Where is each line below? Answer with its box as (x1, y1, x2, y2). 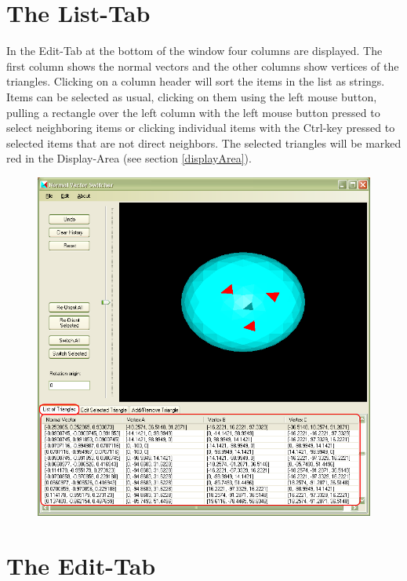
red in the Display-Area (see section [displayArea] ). (6, 150, 252, 166)
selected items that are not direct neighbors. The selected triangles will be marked (6, 134, 402, 151)
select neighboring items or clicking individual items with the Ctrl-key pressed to (6, 119, 395, 136)
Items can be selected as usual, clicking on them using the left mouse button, (6, 88, 377, 104)
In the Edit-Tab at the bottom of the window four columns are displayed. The (6, 42, 383, 59)
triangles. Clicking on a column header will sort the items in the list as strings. (6, 73, 385, 90)
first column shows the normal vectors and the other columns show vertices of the (6, 57, 399, 74)
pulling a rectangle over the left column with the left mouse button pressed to (6, 104, 380, 120)
